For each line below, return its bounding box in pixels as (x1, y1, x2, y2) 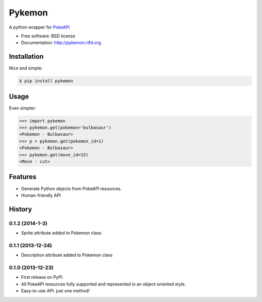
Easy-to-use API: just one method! (21, 288, 90, 294)
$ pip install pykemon (19, 78, 73, 84)
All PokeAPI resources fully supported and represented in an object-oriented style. (21, 281, 186, 287)
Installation (9, 52, 44, 61)
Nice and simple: (9, 65, 43, 71)
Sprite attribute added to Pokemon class (21, 230, 102, 236)
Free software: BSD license (21, 33, 75, 39)
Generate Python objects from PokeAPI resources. (21, 186, 122, 191)
